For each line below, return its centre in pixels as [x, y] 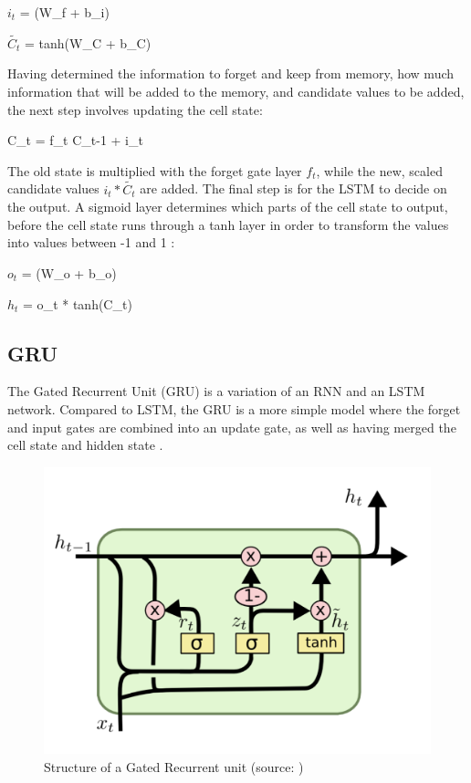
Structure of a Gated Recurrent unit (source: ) [174, 766]
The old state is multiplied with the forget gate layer [155, 170]
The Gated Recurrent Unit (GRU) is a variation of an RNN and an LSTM [216, 391]
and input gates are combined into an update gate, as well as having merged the [232, 427]
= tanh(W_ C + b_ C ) [88, 42]
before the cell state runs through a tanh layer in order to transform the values [228, 224]
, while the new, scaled [379, 170]
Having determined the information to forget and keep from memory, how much [231, 73]
